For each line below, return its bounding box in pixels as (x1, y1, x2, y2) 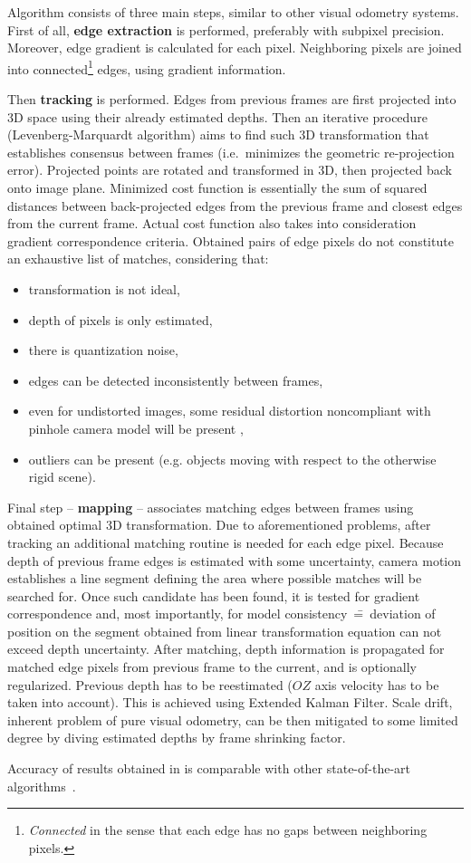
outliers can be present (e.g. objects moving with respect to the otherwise (28, 449, 437, 468)
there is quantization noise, (28, 340, 178, 360)
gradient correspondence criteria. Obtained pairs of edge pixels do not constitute (7, 231, 454, 250)
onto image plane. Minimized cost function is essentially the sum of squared (7, 178, 428, 197)
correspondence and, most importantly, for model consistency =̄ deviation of (7, 604, 436, 623)
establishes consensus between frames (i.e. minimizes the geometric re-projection (7, 142, 455, 161)
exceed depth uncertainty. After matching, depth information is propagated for (7, 639, 445, 658)
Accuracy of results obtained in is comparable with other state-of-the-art (7, 759, 411, 778)
